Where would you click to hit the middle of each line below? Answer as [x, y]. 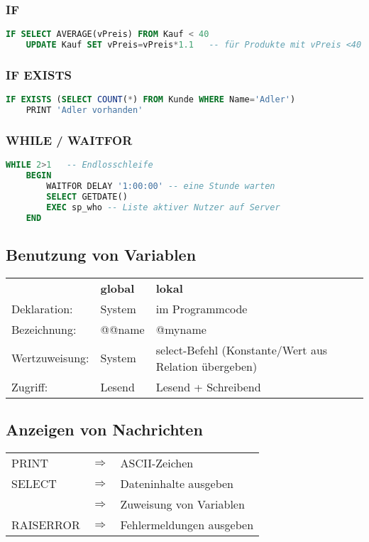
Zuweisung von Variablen [182, 504]
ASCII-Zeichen [157, 462]
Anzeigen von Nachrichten [104, 429]
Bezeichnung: [44, 329]
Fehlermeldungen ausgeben [187, 524]
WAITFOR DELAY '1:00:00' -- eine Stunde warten [161, 186]
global [117, 288]
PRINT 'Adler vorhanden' [84, 110]
